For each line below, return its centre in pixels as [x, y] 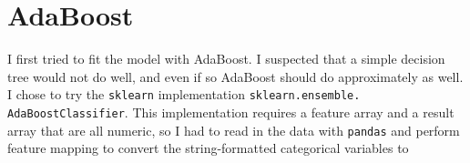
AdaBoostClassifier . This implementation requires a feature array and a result [231, 112]
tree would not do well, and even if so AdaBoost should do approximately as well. [235, 76]
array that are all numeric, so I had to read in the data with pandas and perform [234, 130]
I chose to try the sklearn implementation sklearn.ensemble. [184, 94]
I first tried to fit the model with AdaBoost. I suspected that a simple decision [226, 59]
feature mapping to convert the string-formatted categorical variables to [208, 148]
